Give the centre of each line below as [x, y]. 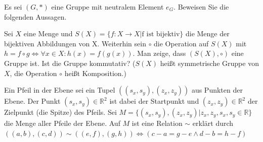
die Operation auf [181, 43]
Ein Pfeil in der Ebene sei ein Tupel [60, 90]
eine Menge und [48, 33]
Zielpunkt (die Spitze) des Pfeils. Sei [60, 112]
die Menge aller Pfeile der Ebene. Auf [62, 123]
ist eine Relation [157, 123]
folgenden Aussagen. [35, 16]
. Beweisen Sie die [201, 7]
